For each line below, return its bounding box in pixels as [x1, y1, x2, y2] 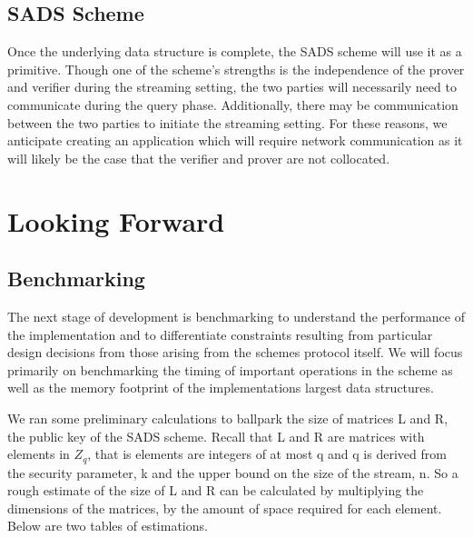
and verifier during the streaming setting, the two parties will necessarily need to [7, 77, 457, 96]
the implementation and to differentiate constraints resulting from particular [7, 324, 433, 344]
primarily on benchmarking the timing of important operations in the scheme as [7, 360, 453, 379]
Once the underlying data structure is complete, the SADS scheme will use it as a [7, 42, 462, 61]
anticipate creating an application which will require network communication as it [7, 131, 463, 150]
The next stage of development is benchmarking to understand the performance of [7, 306, 465, 325]
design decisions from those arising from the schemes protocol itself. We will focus [7, 343, 463, 362]
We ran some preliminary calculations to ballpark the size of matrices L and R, [7, 408, 448, 427]
